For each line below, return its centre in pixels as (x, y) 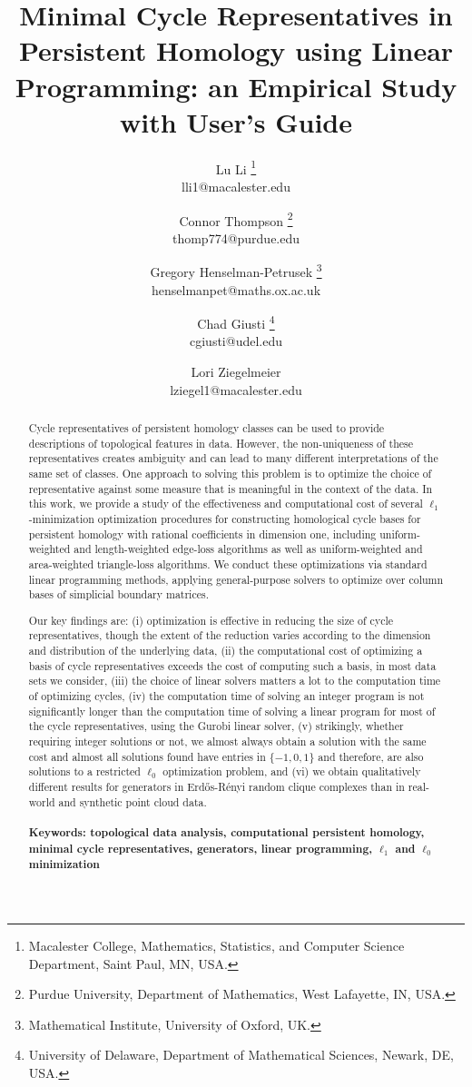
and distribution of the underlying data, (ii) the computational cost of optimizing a (226, 651)
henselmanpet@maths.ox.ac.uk (236, 289)
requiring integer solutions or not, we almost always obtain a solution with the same (227, 741)
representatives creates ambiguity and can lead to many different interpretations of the (233, 458)
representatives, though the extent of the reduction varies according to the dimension (230, 635)
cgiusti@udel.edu (236, 341)
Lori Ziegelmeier (236, 372)
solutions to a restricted (84, 771)
